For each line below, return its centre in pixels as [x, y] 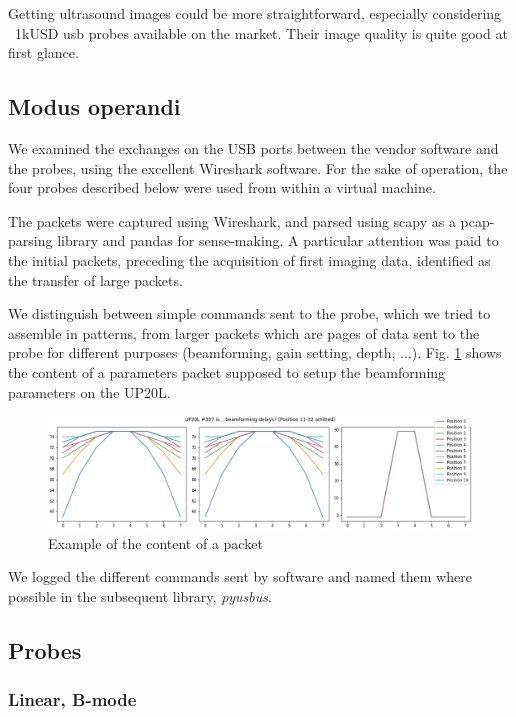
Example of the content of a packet [155, 542]
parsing [30, 240]
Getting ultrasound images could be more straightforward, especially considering [255, 13]
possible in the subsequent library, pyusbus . [140, 595]
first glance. [43, 52]
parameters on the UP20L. [89, 391]
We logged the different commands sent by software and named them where [240, 576]
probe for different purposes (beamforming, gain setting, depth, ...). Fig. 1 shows [255, 352]
